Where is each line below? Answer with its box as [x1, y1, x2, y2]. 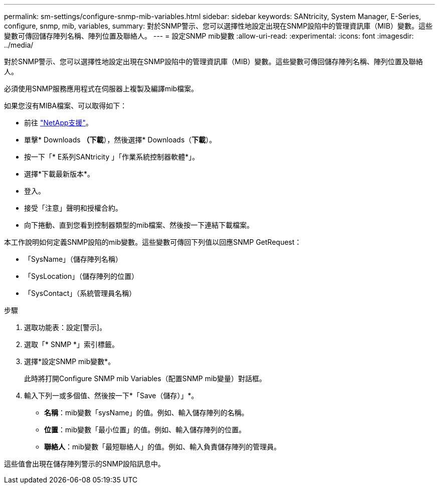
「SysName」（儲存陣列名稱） [24, 255, 123, 263]
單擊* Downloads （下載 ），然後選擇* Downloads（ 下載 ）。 [24, 135, 216, 144]
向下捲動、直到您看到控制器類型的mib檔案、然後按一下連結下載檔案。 [24, 221, 254, 229]
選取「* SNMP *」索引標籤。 [24, 340, 119, 349]
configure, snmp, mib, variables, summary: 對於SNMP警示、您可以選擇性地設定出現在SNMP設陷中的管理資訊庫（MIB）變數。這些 [4, 22, 432, 30]
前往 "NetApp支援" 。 [24, 118, 93, 127]
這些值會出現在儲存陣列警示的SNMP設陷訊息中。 [4, 459, 165, 468]
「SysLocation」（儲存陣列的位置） [24, 272, 139, 280]
